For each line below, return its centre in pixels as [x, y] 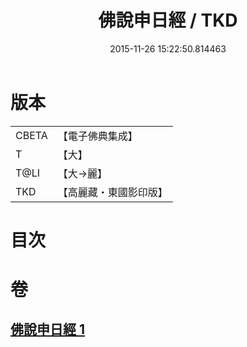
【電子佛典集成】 [97, 136]
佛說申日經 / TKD [168, 20]
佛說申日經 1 [48, 329]
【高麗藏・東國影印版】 [112, 192]
